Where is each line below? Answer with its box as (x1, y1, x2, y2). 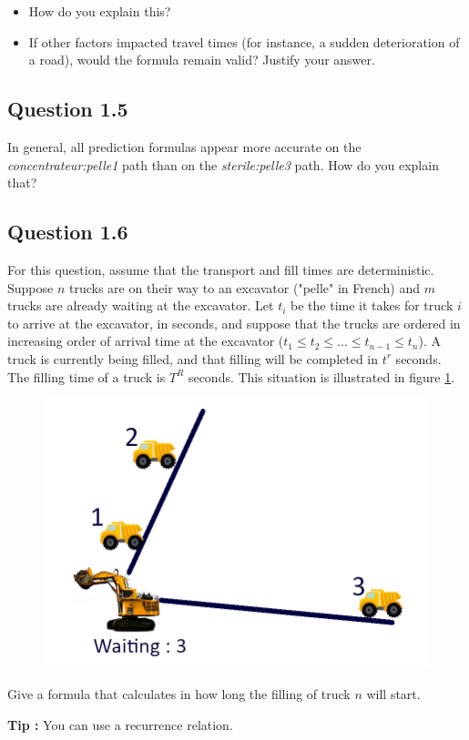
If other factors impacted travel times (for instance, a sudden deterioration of (28, 32, 460, 51)
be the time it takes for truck (291, 296, 454, 315)
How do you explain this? (28, 2, 171, 20)
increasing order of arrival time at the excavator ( (7, 331, 284, 350)
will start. (366, 684, 421, 704)
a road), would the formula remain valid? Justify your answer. (28, 50, 375, 69)
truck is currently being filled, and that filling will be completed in (7, 349, 379, 368)
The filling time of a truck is (7, 367, 166, 386)
